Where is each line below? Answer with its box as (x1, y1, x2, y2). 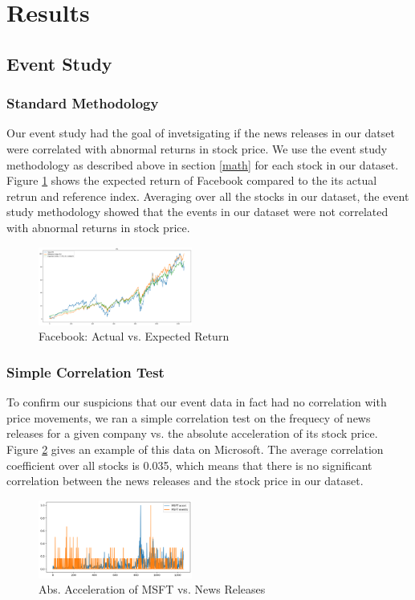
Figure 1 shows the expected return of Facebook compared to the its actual (6, 172, 377, 189)
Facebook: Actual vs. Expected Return (39, 328, 230, 345)
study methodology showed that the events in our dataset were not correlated (6, 203, 389, 220)
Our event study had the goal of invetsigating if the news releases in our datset (6, 124, 395, 141)
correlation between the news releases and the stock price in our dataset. (6, 472, 364, 489)
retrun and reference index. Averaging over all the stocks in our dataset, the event (6, 187, 409, 204)
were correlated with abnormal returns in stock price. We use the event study (6, 140, 388, 157)
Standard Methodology (6, 93, 159, 113)
